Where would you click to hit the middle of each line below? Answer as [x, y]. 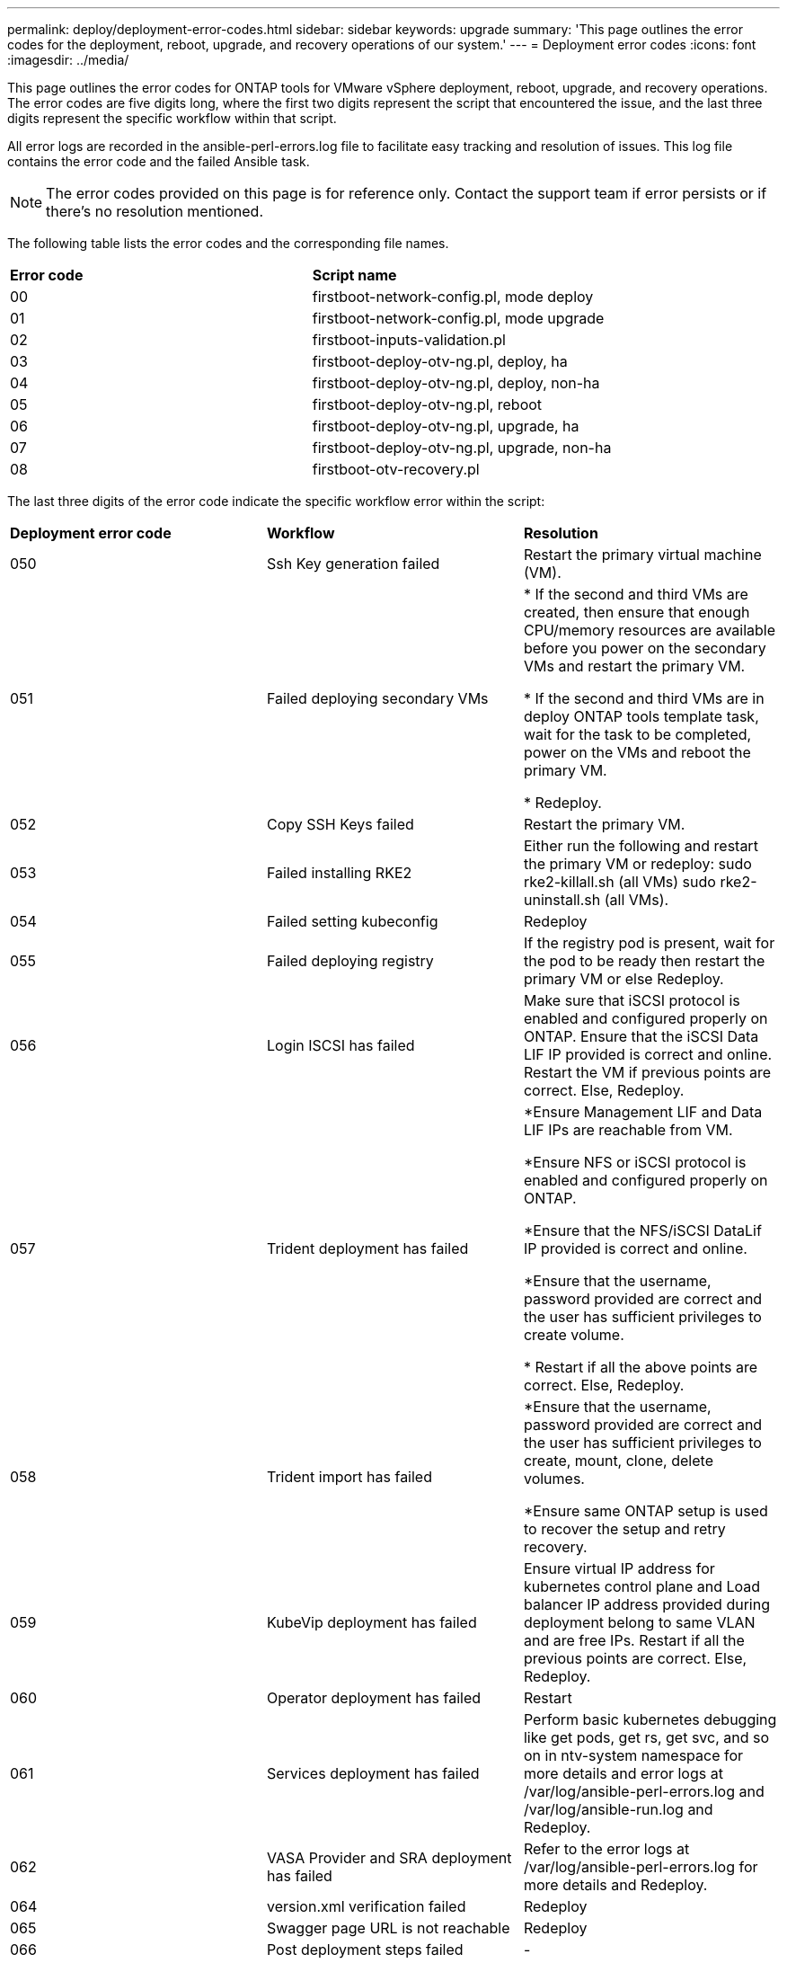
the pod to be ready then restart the [644, 961]
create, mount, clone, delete [618, 1461]
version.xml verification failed [366, 1906]
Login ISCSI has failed [340, 1045]
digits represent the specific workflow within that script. [172, 118]
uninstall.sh [562, 900]
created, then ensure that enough [637, 612]
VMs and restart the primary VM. [634, 666]
